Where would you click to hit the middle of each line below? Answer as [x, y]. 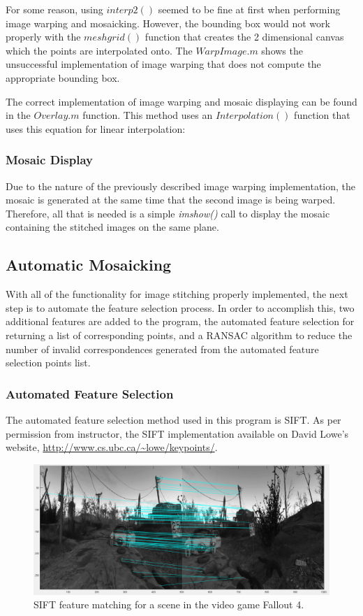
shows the [282, 50]
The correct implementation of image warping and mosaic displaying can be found [181, 101]
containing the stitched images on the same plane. [112, 227]
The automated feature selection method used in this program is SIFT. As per [173, 419]
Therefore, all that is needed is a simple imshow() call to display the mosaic [168, 213]
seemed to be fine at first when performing [249, 9]
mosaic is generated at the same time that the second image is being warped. [171, 200]
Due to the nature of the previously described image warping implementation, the [181, 186]
